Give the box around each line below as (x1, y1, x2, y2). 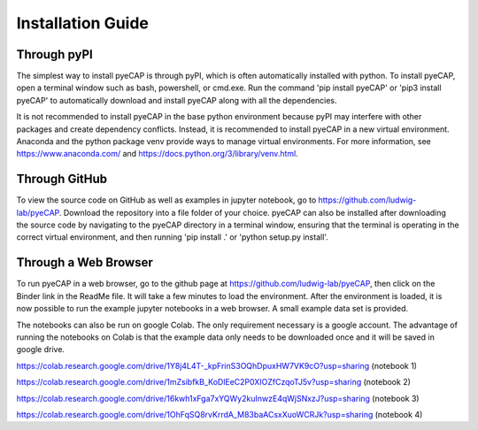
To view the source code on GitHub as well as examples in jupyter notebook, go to (16, 195, 317, 205)
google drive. (16, 344, 66, 355)
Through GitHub (16, 172, 108, 187)
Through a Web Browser (16, 255, 154, 270)
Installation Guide (16, 13, 150, 33)
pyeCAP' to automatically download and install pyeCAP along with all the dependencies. (16, 95, 337, 105)
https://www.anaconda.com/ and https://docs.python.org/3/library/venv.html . (16, 149, 298, 159)
